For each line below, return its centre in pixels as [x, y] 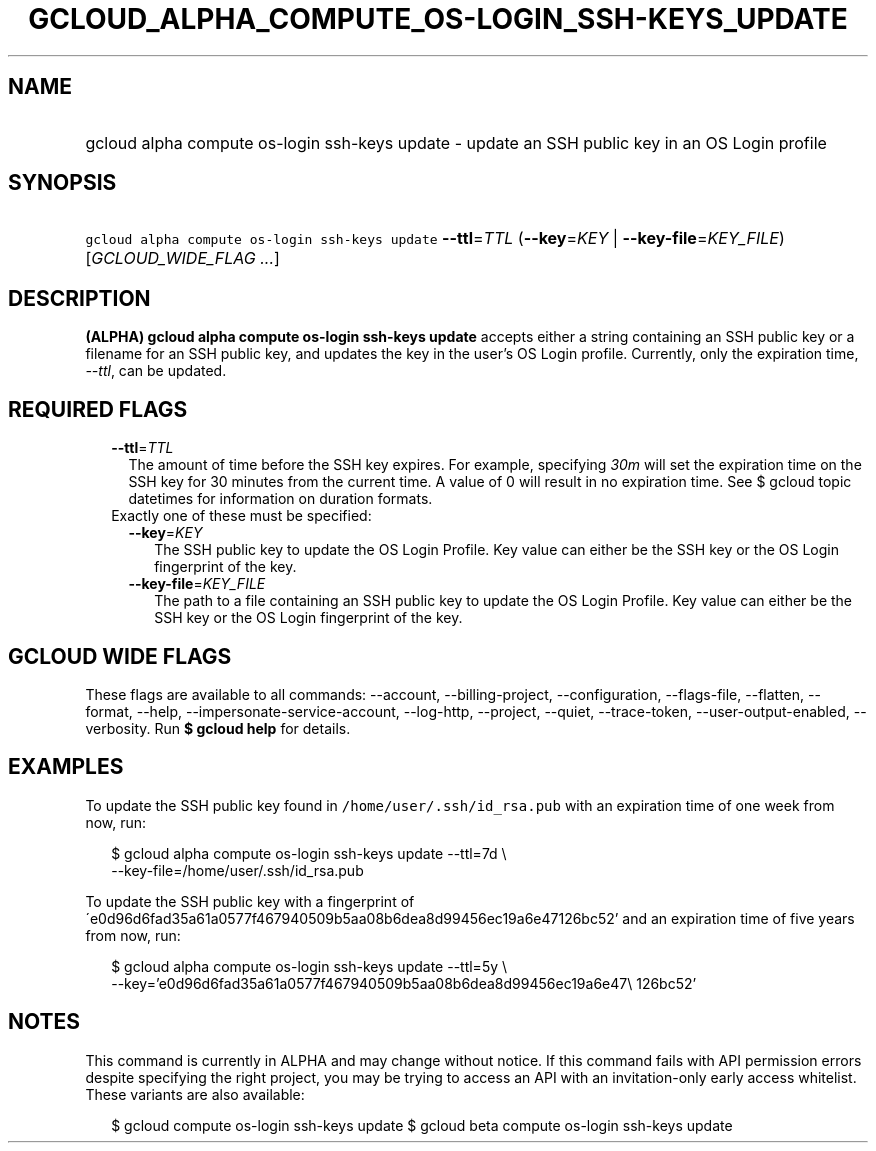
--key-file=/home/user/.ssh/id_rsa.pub [237, 870]
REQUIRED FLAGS [98, 409]
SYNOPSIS [62, 183]
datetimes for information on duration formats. [280, 499]
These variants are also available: [195, 1094]
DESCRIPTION [79, 298]
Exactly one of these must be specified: [241, 516]
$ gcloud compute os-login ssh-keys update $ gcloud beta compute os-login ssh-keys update [422, 1125]
